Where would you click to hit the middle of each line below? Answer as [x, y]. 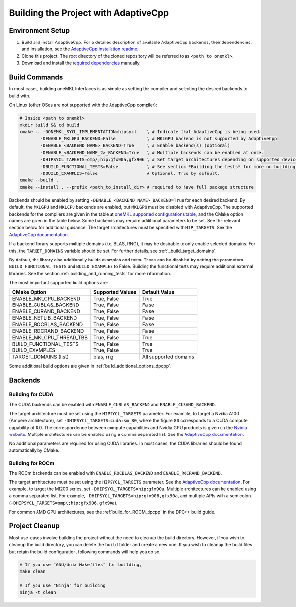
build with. [20, 96]
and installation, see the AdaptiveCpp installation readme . [80, 49]
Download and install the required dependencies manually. [81, 63]
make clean [33, 572]
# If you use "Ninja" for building [62, 585]
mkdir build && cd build [50, 125]
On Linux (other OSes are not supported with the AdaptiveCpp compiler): [83, 105]
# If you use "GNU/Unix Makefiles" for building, [81, 564]
